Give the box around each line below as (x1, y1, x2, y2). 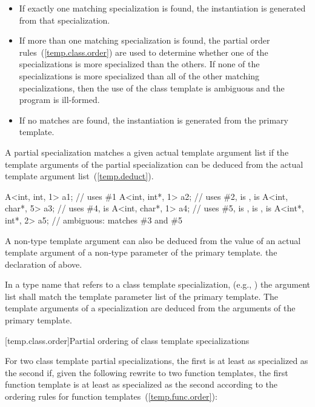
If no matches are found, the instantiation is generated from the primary (19, 113, 288, 126)
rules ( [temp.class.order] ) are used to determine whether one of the (19, 45, 268, 58)
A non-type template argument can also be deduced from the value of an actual (5, 234, 301, 247)
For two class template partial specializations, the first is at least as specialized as (5, 354, 308, 367)
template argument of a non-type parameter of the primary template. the (5, 246, 277, 259)
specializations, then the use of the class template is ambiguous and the (19, 81, 285, 94)
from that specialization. (19, 13, 110, 26)
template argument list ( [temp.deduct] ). (5, 170, 154, 182)
